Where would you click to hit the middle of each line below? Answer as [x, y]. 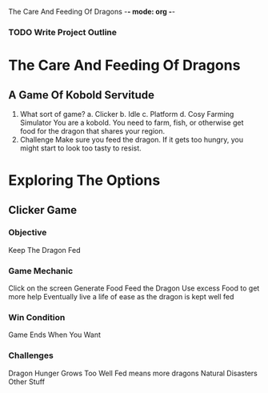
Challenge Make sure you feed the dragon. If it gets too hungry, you [132, 139]
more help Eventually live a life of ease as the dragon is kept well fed [121, 297]
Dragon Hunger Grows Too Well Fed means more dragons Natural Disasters [133, 373]
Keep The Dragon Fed [44, 250]
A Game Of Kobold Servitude [81, 95]
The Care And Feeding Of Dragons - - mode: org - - [92, 12]
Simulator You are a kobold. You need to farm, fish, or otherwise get [132, 122]
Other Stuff [27, 381]
